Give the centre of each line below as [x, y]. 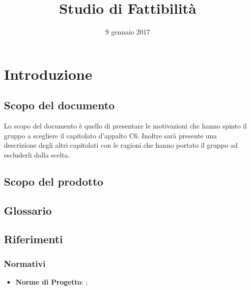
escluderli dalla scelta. [37, 154]
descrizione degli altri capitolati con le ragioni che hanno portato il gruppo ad [121, 145]
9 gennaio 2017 [128, 32]
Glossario [28, 210]
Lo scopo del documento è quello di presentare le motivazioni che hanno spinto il [125, 126]
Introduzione [48, 74]
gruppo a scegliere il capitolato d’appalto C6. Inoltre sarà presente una [111, 135]
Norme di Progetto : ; [52, 282]
